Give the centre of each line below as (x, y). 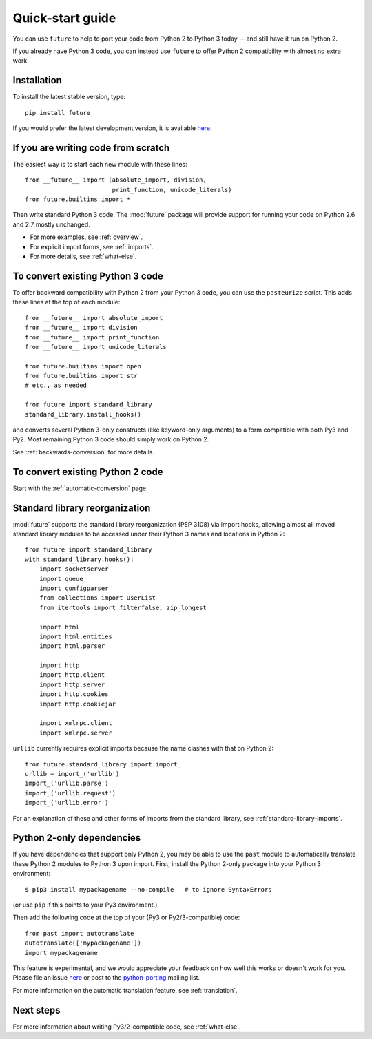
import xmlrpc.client (76, 723)
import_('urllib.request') (71, 793)
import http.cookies (74, 694)
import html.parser (72, 646)
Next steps (37, 1010)
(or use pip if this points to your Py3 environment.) (85, 905)
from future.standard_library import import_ (103, 764)
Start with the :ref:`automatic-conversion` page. (80, 488)
